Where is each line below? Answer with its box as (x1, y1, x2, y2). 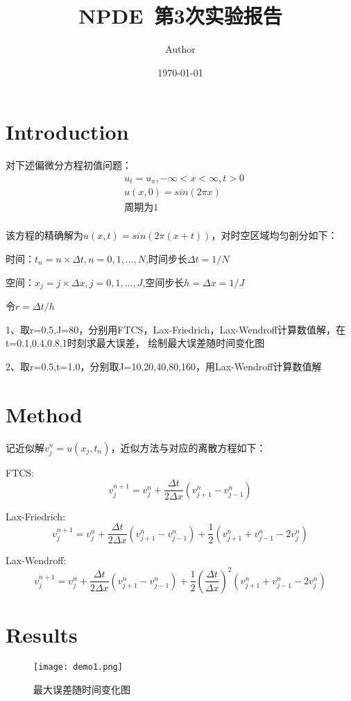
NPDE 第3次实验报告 (78, 1, 282, 30)
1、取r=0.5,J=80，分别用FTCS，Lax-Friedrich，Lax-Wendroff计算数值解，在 (6, 322, 346, 336)
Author (165, 42, 196, 56)
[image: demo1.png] (33, 662, 123, 673)
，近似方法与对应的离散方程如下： (110, 440, 266, 454)
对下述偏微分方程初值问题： (6, 158, 132, 172)
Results (6, 620, 78, 649)
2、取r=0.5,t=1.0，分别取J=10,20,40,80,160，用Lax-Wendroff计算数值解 (6, 358, 322, 373)
